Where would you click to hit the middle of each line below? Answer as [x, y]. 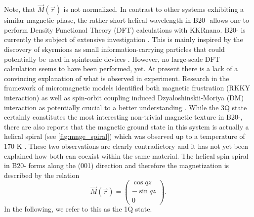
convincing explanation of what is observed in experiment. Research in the [117, 78]
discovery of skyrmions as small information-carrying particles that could [114, 49]
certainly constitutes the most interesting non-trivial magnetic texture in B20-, [123, 117]
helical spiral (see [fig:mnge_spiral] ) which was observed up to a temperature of [125, 136]
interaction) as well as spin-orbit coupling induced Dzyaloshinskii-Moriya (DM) [124, 97]
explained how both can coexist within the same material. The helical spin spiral [126, 155]
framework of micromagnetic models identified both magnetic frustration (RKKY [127, 88]
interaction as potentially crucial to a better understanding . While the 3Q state [126, 107]
